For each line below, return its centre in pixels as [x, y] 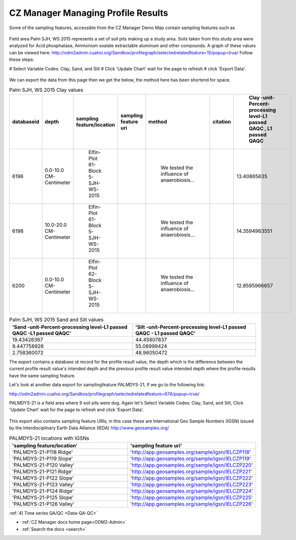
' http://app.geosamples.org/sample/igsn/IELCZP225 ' [191, 498]
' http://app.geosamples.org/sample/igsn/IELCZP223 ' [192, 484]
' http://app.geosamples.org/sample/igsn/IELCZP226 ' [192, 504]
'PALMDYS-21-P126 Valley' [43, 504]
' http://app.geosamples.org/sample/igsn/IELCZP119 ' [190, 458]
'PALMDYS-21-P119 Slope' [42, 458]
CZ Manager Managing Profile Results [89, 13]
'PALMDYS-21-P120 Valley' [43, 465]
